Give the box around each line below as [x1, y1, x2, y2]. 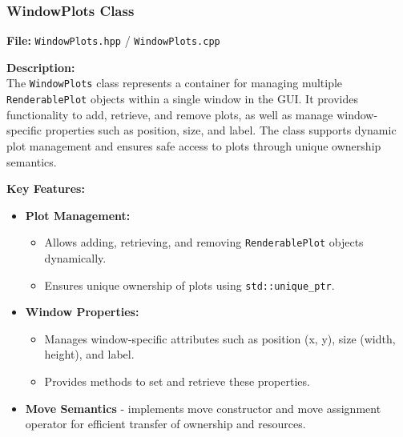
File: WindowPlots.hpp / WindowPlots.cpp [6, 32, 220, 49]
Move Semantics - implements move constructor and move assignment [25, 399, 381, 416]
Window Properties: [25, 303, 139, 320]
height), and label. [44, 346, 135, 363]
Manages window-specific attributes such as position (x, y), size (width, [44, 330, 396, 347]
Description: [6, 58, 75, 75]
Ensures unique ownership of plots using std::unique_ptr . [44, 276, 335, 293]
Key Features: [6, 180, 85, 197]
